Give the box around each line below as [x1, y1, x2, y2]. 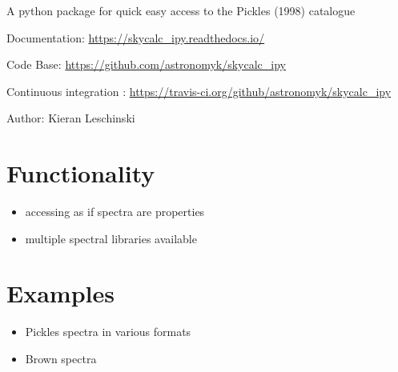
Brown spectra [25, 350, 97, 366]
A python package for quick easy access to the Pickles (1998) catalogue [6, 2, 356, 18]
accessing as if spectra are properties [25, 203, 205, 220]
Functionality [6, 157, 155, 190]
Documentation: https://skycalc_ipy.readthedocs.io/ [6, 29, 265, 46]
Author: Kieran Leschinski [6, 110, 135, 126]
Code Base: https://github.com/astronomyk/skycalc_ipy [6, 56, 287, 73]
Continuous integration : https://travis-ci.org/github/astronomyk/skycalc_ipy [6, 82, 392, 99]
